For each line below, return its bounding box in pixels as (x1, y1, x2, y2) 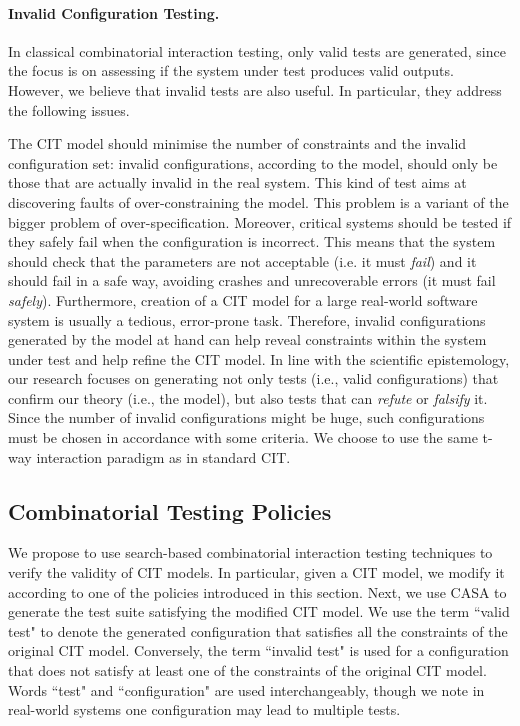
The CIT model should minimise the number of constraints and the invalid (8, 133, 467, 154)
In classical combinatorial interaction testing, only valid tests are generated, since (8, 40, 506, 61)
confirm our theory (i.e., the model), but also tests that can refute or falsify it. (8, 387, 488, 408)
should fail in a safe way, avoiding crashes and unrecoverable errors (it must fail (8, 270, 496, 291)
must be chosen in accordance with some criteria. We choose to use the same (8, 427, 478, 448)
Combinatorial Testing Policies (8, 495, 332, 526)
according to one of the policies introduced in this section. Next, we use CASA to (8, 581, 507, 602)
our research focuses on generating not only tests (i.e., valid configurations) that (8, 368, 499, 389)
